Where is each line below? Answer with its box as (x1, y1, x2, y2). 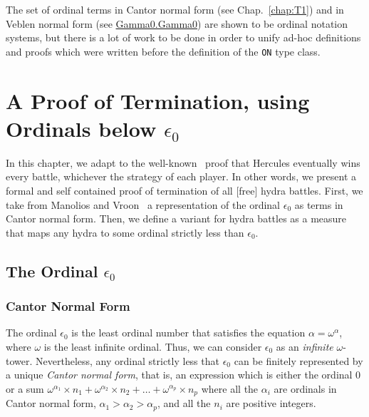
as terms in (294, 197, 343, 212)
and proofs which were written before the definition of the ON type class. (6, 43, 321, 58)
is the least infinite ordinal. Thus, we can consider (43, 339, 262, 354)
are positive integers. (226, 396, 316, 411)
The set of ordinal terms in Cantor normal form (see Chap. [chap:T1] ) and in (6, 2, 344, 16)
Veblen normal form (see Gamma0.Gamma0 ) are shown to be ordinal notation (6, 16, 348, 31)
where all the (201, 381, 259, 396)
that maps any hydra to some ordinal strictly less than (6, 225, 244, 240)
